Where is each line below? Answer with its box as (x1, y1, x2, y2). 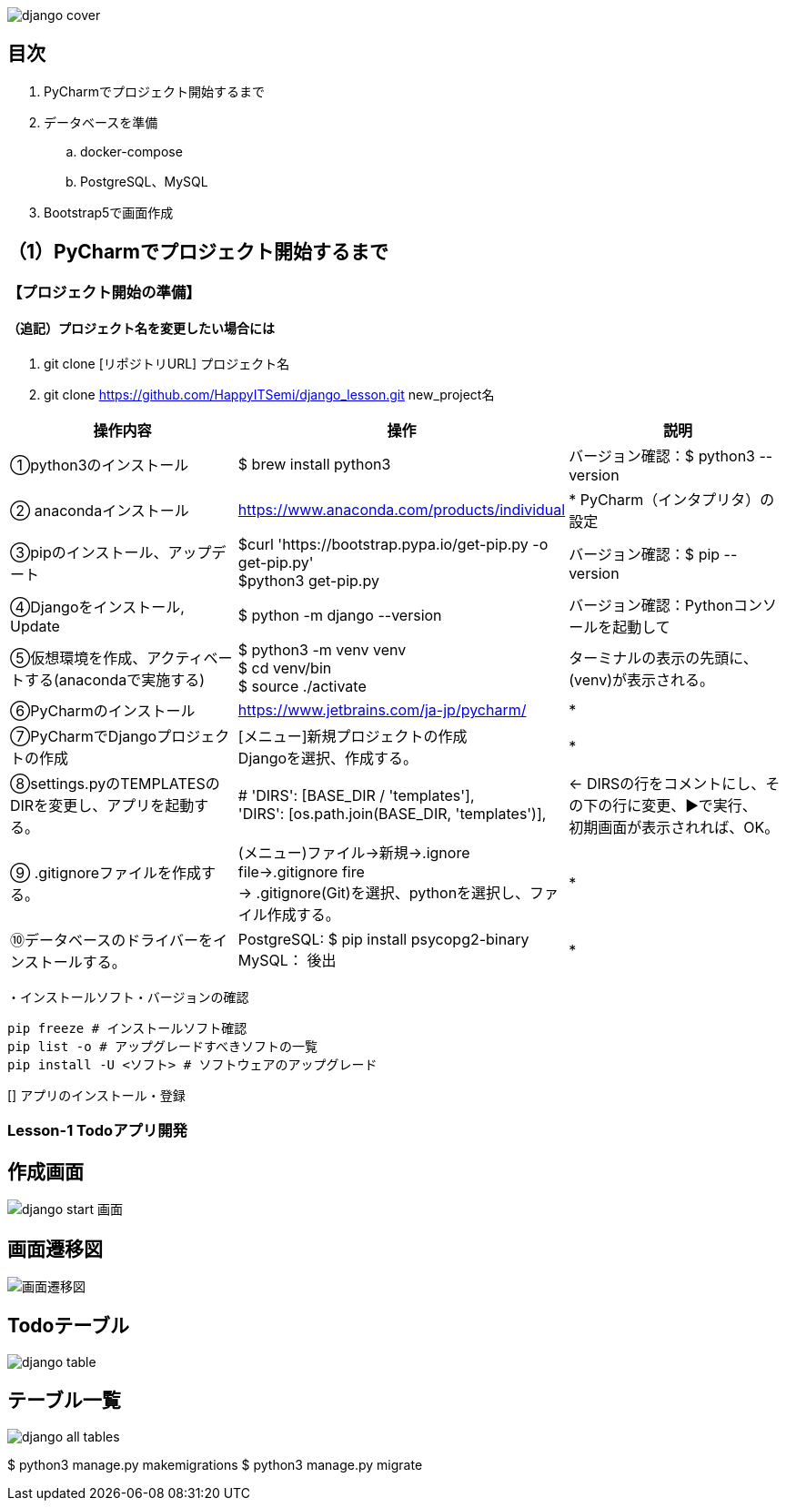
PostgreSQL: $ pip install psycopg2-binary (237, 929, 529, 948)
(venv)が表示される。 (569, 670, 715, 689)
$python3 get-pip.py (237, 571, 379, 590)
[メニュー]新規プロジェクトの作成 (237, 726, 468, 745)
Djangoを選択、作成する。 (237, 748, 418, 767)
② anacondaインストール (10, 501, 189, 520)
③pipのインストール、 (10, 542, 168, 562)
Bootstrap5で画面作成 (44, 204, 174, 220)
